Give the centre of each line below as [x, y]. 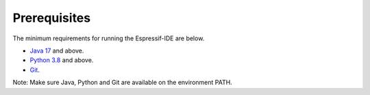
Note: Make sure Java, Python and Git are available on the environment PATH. [122, 83]
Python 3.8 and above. [62, 60]
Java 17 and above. [57, 51]
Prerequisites [52, 18]
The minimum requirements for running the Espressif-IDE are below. [109, 38]
